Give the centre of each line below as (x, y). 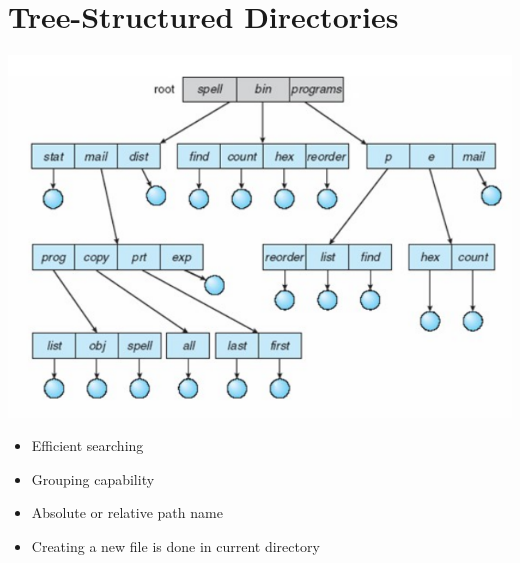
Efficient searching (87, 445)
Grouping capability (93, 478)
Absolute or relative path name (127, 512)
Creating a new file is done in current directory (175, 545)
